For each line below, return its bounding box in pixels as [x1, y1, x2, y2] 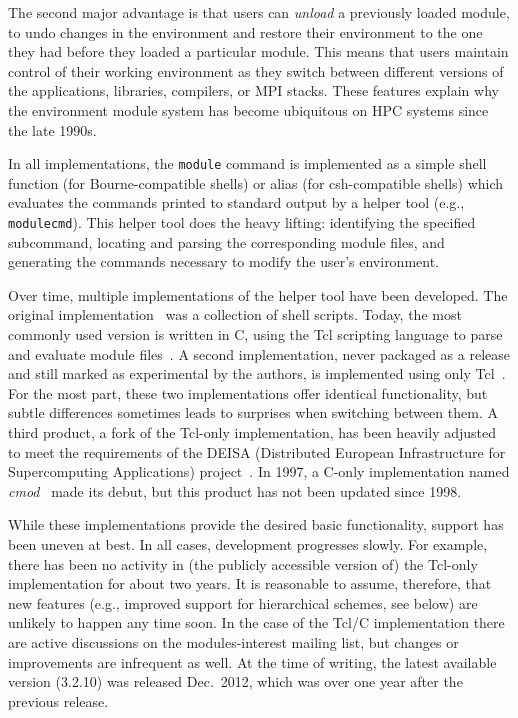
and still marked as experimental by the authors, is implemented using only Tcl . [8, 363, 506, 384]
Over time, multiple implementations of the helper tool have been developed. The [8, 284, 508, 305]
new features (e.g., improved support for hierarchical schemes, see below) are [8, 592, 478, 613]
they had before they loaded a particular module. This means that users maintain [8, 41, 509, 62]
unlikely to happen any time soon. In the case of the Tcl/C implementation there [8, 612, 505, 633]
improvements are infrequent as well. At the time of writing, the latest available [8, 651, 497, 672]
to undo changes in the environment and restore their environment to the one [8, 21, 483, 42]
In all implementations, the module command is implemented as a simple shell [8, 153, 487, 174]
